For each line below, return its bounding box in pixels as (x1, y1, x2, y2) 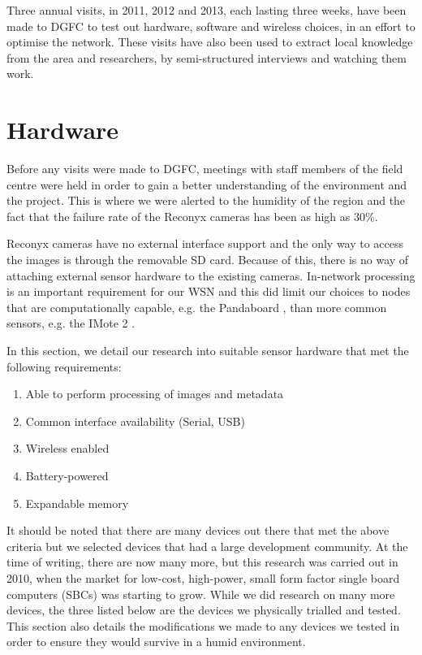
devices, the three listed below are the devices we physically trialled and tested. (6, 601, 401, 618)
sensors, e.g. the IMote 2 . (6, 314, 136, 332)
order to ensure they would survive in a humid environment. (6, 633, 306, 650)
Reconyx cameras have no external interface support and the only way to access (6, 235, 404, 252)
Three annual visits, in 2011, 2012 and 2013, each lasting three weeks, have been (6, 2, 407, 18)
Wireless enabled (25, 440, 110, 457)
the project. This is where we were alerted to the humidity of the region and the (6, 192, 406, 209)
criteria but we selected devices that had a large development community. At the (6, 537, 408, 554)
